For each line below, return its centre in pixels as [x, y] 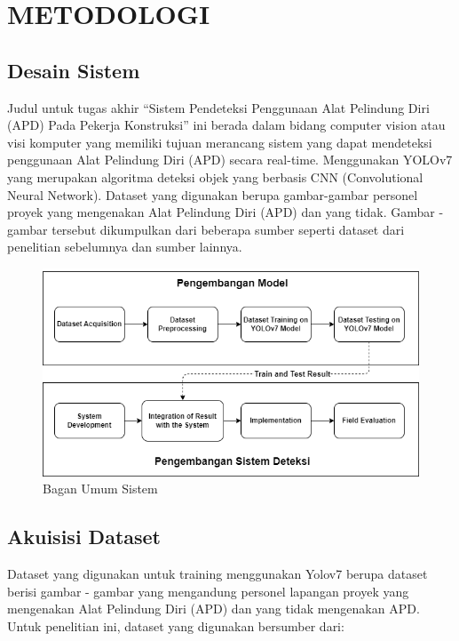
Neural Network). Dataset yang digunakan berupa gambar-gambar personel [213, 194]
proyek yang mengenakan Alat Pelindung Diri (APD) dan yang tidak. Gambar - [226, 212]
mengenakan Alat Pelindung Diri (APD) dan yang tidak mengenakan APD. [214, 609]
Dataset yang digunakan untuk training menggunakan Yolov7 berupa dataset [218, 573]
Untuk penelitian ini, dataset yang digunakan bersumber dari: [176, 625]
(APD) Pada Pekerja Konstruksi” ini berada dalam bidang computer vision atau [226, 125]
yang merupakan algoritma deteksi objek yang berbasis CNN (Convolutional [215, 176]
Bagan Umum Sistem [100, 489]
